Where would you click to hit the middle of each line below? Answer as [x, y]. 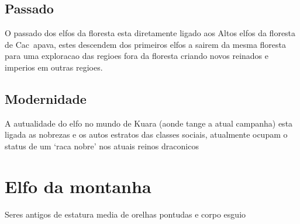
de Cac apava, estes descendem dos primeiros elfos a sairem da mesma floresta [146, 44]
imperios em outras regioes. [54, 67]
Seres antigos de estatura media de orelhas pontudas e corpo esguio [125, 214]
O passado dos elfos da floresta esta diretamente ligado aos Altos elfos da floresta [150, 33]
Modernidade [46, 98]
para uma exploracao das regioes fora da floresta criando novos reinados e [137, 56]
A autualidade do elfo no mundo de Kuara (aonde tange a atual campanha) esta [149, 123]
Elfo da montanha [78, 186]
